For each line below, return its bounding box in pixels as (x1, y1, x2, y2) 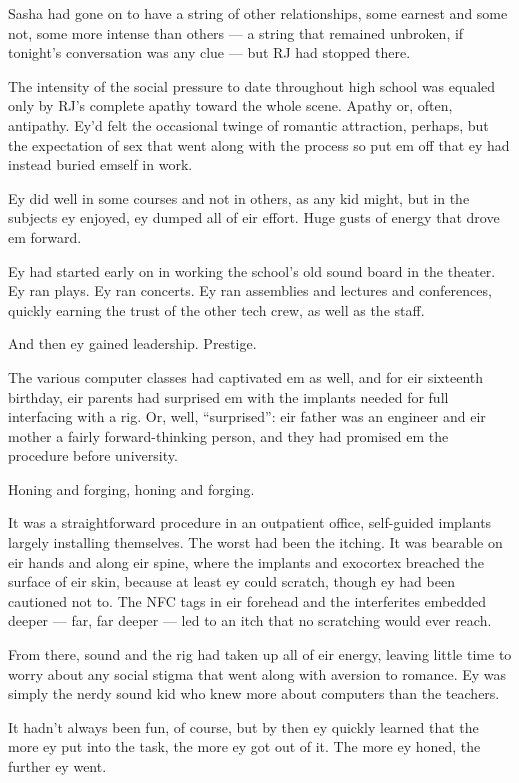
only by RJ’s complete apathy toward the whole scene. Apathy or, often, (8, 95, 453, 116)
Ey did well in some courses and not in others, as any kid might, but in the (8, 187, 470, 208)
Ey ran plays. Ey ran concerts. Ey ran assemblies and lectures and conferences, (8, 280, 492, 301)
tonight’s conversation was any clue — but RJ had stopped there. (8, 42, 411, 63)
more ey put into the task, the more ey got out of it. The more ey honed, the (8, 736, 481, 757)
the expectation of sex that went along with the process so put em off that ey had (8, 134, 510, 155)
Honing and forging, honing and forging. (8, 478, 255, 499)
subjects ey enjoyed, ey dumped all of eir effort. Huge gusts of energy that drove (8, 207, 500, 228)
